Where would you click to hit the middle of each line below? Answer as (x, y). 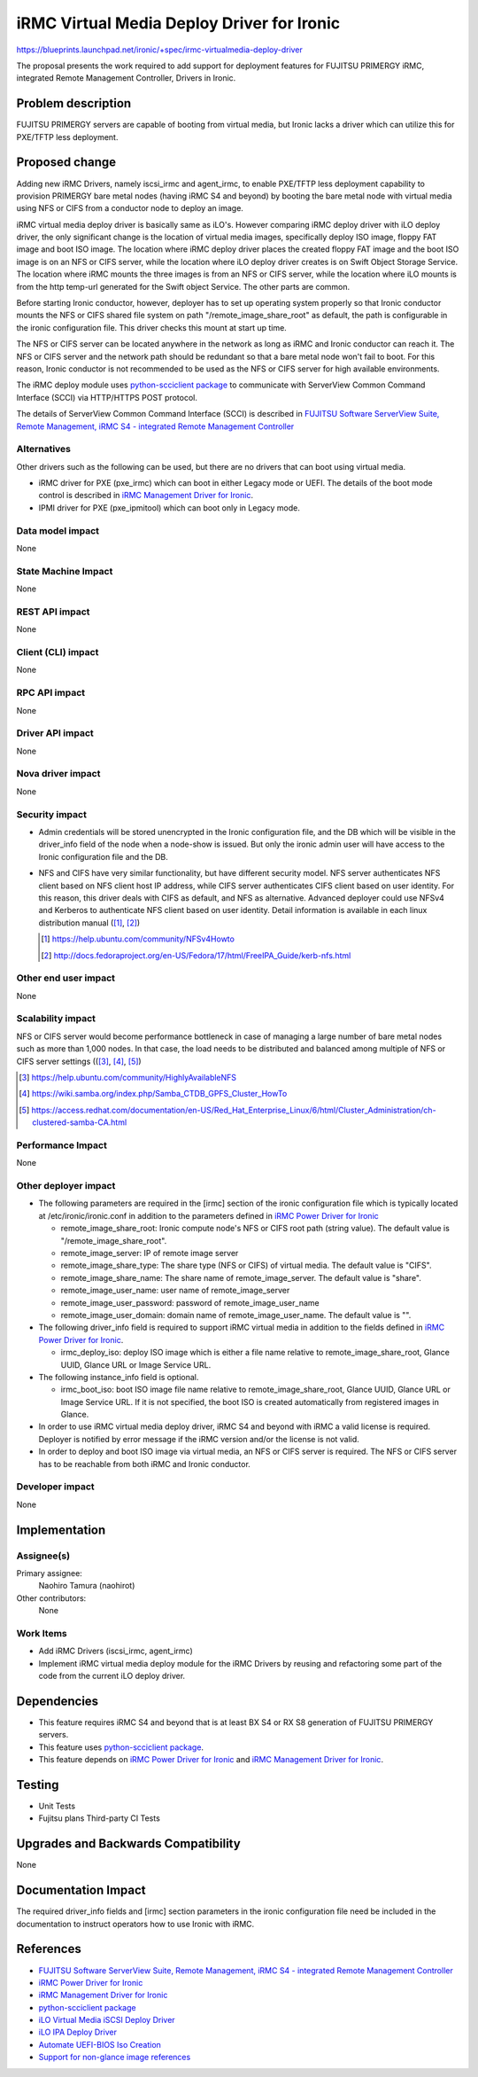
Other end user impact (66, 978)
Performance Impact (62, 1145)
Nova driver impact (58, 774)
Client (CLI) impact (58, 652)
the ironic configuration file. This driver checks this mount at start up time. (151, 327)
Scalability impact (56, 1019)
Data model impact (58, 530)
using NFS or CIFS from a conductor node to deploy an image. (130, 208)
